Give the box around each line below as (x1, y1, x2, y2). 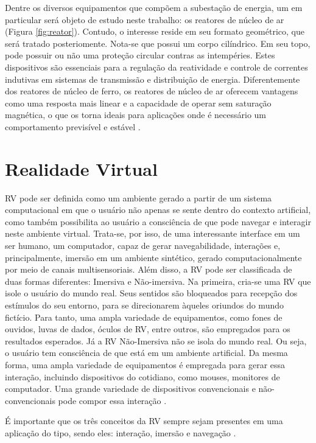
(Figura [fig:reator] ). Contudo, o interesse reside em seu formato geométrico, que (5, 25, 304, 38)
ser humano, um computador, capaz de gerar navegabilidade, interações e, (5, 239, 281, 252)
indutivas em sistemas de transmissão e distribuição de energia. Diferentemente (5, 72, 300, 85)
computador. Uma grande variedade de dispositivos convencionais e (5, 382, 256, 395)
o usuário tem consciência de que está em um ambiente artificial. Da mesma (5, 346, 288, 359)
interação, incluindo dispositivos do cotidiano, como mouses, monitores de (5, 370, 280, 383)
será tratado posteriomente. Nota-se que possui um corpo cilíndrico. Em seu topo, (5, 37, 311, 49)
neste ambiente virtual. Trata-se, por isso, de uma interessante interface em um (5, 227, 300, 240)
